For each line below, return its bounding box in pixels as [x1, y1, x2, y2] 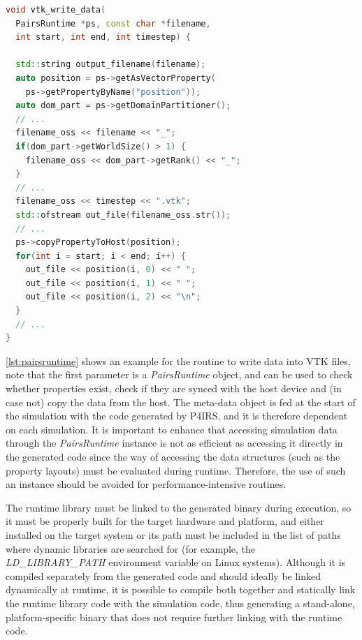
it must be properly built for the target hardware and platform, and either [6, 514, 324, 528]
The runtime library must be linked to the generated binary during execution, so [6, 500, 352, 514]
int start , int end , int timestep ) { [15, 32, 191, 43]
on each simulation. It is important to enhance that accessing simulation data [6, 422, 338, 436]
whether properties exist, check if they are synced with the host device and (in [6, 381, 342, 396]
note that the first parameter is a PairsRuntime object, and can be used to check [6, 367, 353, 382]
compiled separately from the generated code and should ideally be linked [6, 568, 321, 583]
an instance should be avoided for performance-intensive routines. [6, 477, 287, 491]
